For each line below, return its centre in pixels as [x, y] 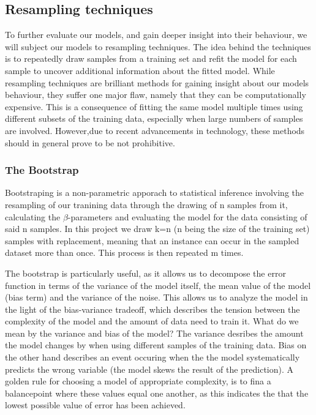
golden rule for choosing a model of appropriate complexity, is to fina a [138, 381]
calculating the [33, 216]
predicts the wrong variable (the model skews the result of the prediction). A [149, 369]
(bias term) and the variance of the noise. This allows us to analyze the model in [156, 297]
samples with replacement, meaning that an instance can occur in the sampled [152, 240]
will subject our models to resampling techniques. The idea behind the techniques [158, 46]
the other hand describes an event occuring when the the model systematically [152, 357]
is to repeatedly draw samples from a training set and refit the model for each [151, 58]
